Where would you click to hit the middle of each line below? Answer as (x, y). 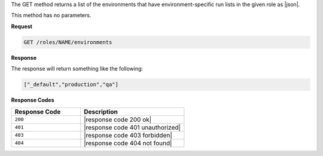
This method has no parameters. (51, 16)
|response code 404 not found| (128, 143)
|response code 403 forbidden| (128, 135)
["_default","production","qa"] (71, 85)
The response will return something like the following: (77, 69)
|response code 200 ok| (118, 120)
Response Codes (33, 100)
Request (22, 26)
